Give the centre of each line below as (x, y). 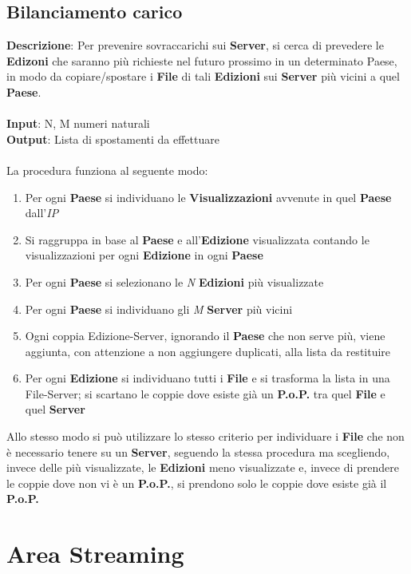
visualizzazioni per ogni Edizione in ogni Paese (144, 255)
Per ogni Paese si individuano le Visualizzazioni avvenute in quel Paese (208, 197)
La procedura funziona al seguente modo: (107, 170)
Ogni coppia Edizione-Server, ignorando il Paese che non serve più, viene (205, 336)
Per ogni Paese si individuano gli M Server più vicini (159, 309)
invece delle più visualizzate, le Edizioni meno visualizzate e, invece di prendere (203, 467)
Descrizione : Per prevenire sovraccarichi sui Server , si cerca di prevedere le (195, 45)
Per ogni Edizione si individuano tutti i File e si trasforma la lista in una (207, 378)
